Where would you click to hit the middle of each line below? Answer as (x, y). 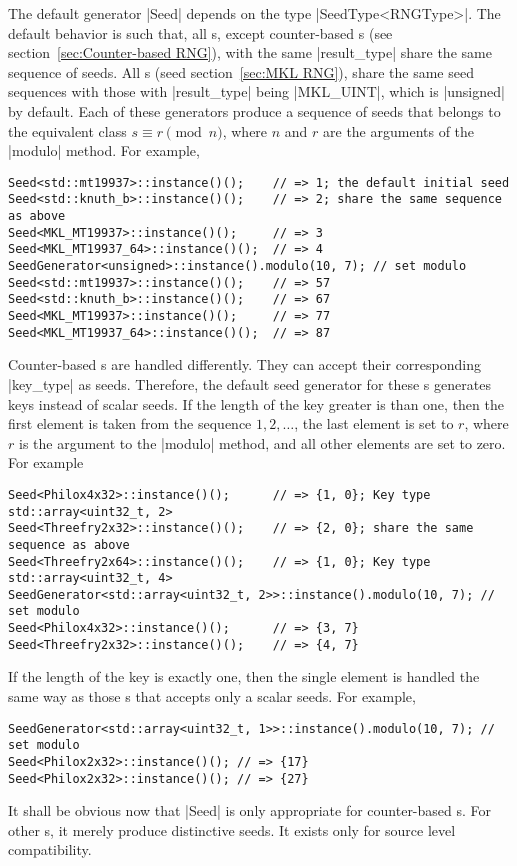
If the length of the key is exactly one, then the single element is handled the (244, 676)
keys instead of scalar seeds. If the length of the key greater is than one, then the (256, 403)
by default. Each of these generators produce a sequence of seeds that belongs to (254, 110)
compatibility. (50, 849)
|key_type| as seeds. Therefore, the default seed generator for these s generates (249, 383)
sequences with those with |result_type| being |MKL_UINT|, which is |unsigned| (256, 91)
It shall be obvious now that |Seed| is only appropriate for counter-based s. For (250, 810)
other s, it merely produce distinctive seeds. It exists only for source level (232, 829)
